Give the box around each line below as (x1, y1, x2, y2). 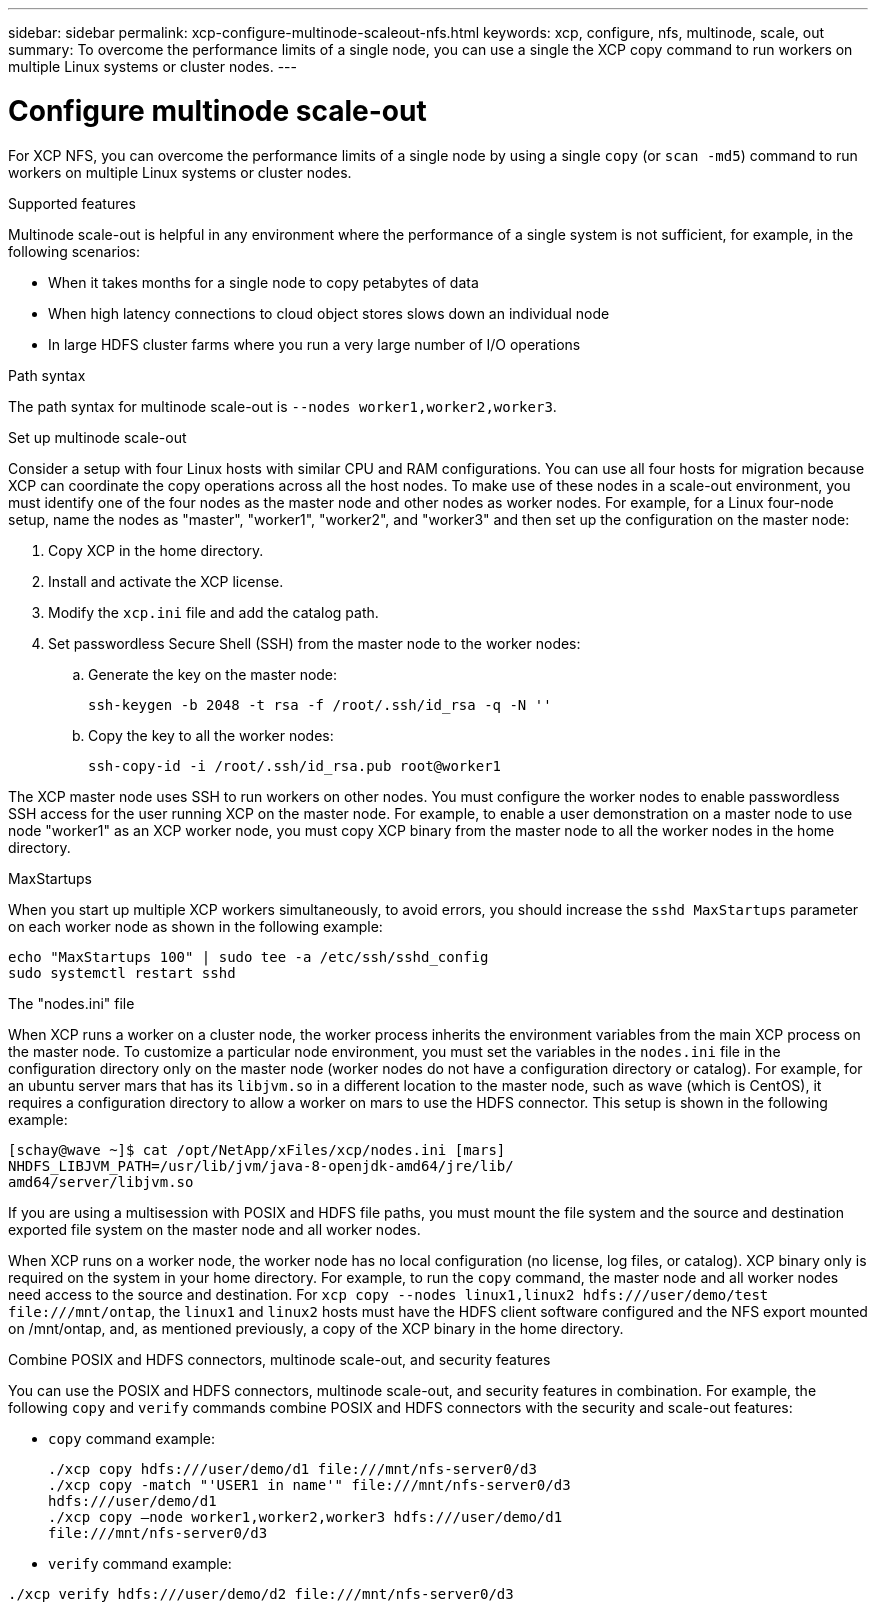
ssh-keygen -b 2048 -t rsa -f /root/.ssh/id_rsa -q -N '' (88, 696, 552, 713)
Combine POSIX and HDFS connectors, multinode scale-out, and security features (8, 1350, 551, 1368)
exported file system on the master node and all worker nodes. (8, 1220, 421, 1238)
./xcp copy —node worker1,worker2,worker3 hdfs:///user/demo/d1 (48, 1508, 563, 1525)
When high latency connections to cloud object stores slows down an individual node (48, 304, 610, 322)
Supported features (8, 194, 136, 212)
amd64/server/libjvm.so (8, 1173, 194, 1190)
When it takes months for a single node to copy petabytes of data (48, 273, 479, 291)
